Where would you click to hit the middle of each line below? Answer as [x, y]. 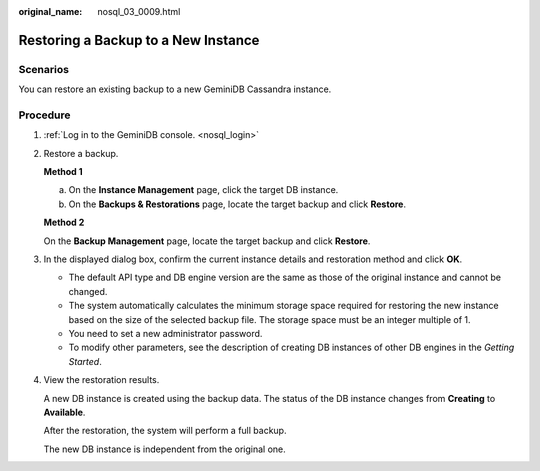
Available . [64, 412]
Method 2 [64, 222]
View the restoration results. [101, 380]
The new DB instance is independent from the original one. [165, 449]
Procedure [44, 115]
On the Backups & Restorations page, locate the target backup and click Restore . [237, 204]
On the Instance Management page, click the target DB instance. [203, 190]
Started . [85, 361]
